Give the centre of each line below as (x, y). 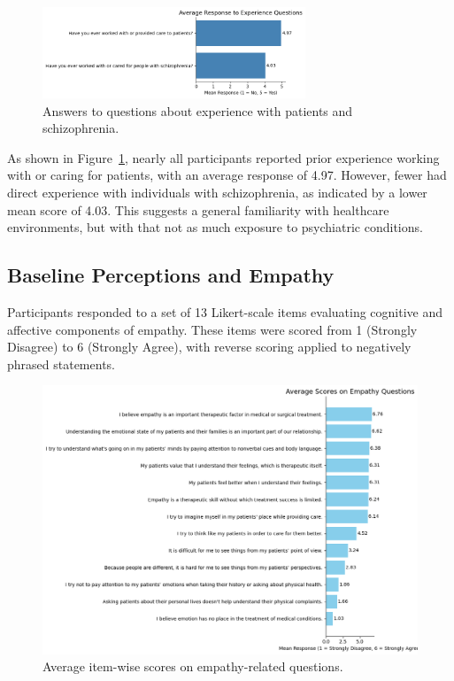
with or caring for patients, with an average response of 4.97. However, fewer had (227, 175)
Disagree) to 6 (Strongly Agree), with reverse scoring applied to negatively (209, 347)
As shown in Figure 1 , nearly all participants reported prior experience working (223, 157)
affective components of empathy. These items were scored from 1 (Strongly (212, 329)
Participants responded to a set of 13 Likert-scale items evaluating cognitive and (225, 311)
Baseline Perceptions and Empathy (171, 275)
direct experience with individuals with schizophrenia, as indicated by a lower (217, 192)
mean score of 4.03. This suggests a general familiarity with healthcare (198, 209)
